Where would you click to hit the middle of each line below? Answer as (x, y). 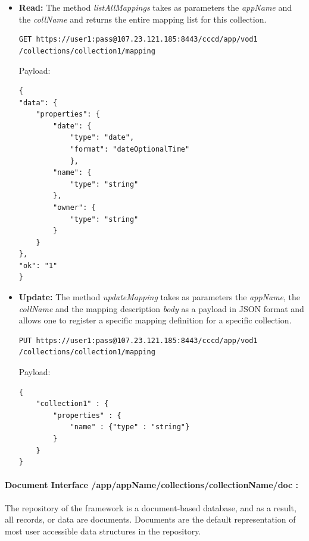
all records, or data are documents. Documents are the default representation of (150, 519)
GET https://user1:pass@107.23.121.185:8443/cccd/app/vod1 (138, 40)
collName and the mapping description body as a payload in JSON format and (161, 308)
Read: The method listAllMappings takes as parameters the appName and (155, 7)
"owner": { (74, 207)
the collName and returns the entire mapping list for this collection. (143, 19)
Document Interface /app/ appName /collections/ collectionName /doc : (152, 485)
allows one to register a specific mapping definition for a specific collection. (155, 320)
